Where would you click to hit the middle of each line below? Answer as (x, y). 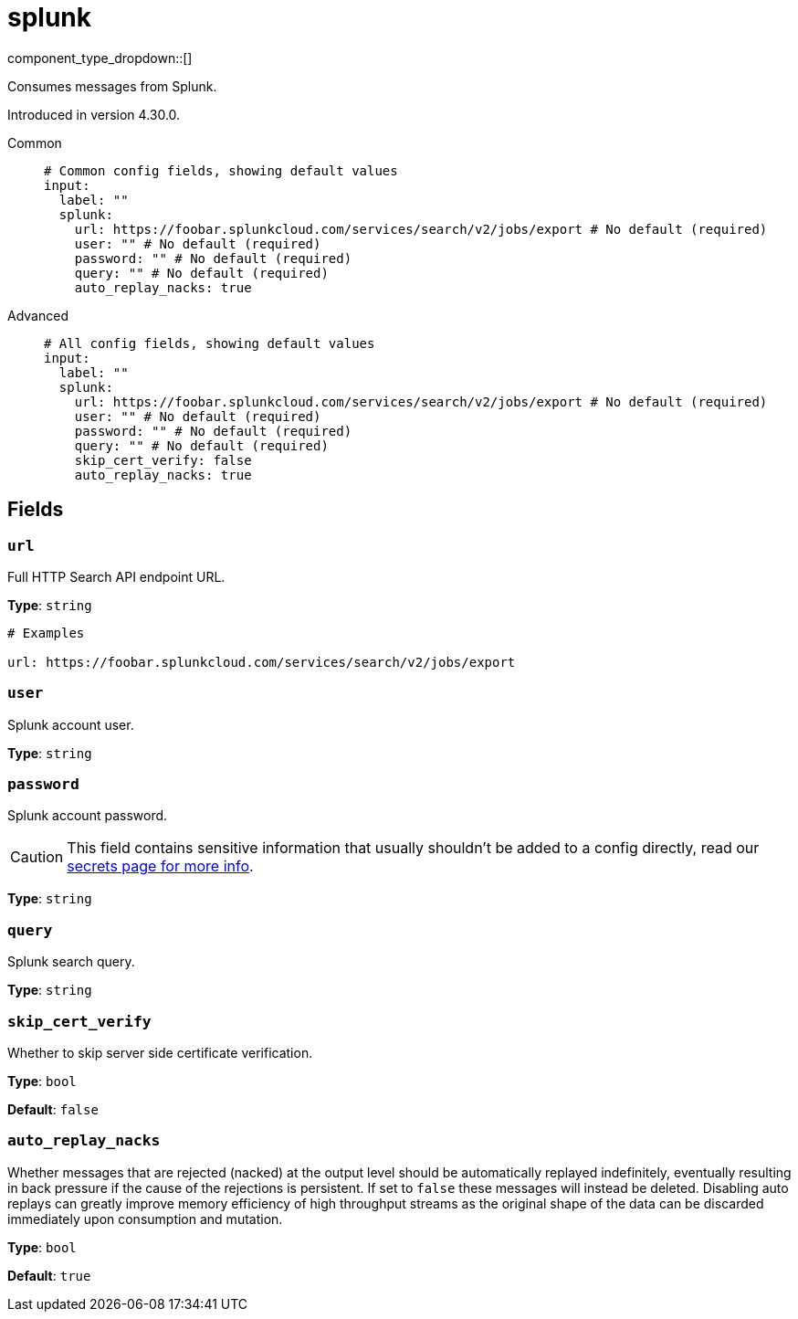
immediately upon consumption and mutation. (145, 1219)
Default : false (53, 1109)
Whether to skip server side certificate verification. (160, 1052)
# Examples (46, 633)
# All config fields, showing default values (210, 343)
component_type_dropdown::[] (100, 58)
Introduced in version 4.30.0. (94, 114)
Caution (37, 857)
